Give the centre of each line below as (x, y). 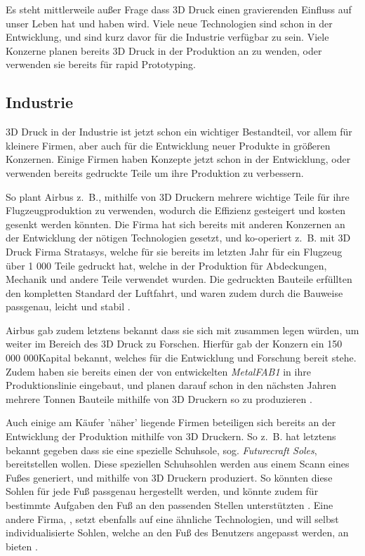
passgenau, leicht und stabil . (68, 306)
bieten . (22, 546)
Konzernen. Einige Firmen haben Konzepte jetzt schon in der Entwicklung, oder (178, 159)
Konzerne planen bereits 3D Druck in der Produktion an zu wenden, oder (164, 50)
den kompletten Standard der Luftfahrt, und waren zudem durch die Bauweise (174, 292)
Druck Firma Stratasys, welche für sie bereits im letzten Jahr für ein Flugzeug (174, 251)
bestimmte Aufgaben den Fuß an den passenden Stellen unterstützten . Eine (170, 505)
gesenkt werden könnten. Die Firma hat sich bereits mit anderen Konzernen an (175, 224)
